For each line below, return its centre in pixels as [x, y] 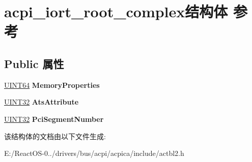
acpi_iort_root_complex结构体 [116, 11]
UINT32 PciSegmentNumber [54, 119]
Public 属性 [34, 63]
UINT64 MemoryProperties [52, 85]
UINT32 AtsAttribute [41, 102]
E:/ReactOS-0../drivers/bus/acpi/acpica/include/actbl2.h [94, 153]
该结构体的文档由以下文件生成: [55, 136]
